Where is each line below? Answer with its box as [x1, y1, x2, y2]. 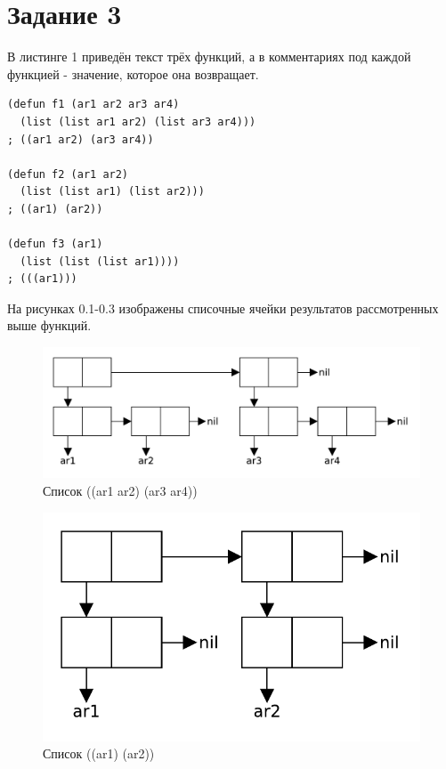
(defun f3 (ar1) [7, 238, 103, 251]
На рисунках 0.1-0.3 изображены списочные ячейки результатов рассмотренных [7, 298, 439, 317]
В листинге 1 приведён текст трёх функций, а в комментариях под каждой [7, 47, 411, 66]
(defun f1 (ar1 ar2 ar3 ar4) [7, 98, 180, 111]
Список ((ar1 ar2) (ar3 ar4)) [43, 482, 198, 500]
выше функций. [7, 316, 92, 335]
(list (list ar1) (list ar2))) [20, 185, 205, 198]
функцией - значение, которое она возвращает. [7, 64, 259, 83]
